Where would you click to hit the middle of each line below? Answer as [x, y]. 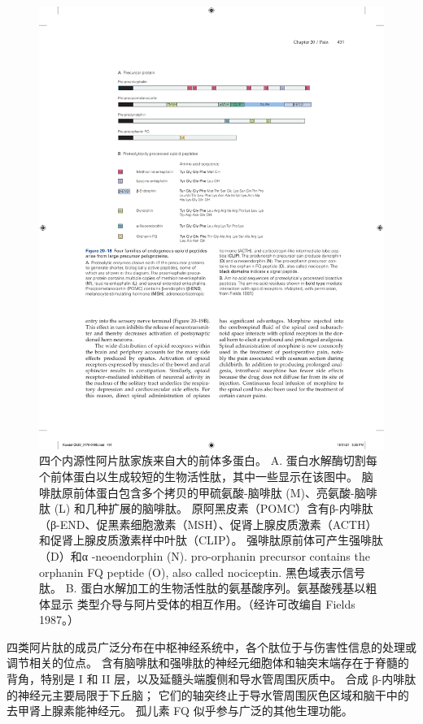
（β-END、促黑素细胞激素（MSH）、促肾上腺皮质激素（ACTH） [208, 524]
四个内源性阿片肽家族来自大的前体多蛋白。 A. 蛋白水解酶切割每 [208, 460]
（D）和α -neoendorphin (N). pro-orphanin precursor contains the [205, 555]
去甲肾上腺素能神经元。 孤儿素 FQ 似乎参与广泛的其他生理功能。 [180, 711]
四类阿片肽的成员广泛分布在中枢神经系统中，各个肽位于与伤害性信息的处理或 [211, 646]
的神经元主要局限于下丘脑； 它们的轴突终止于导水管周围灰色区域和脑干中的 [208, 694]
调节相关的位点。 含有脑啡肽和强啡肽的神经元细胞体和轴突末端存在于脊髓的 [208, 663]
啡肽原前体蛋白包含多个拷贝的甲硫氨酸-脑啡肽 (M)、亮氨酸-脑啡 [208, 492]
